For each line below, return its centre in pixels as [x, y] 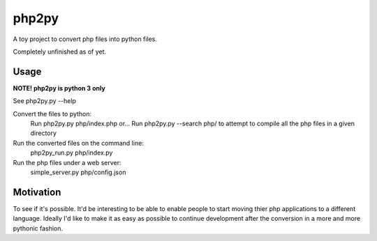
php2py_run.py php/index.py [72, 153]
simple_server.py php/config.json [78, 172]
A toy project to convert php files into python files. [85, 39]
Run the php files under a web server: [67, 162]
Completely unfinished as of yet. [60, 52]
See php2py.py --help [45, 101]
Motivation [37, 192]
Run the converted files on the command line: [79, 143]
